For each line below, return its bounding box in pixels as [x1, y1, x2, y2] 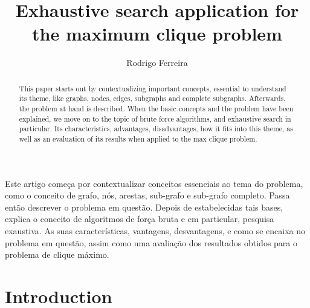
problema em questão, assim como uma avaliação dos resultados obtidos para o [5, 236, 297, 249]
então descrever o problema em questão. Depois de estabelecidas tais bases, [5, 200, 283, 213]
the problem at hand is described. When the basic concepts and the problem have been [19, 103, 294, 114]
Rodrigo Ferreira [126, 56, 188, 69]
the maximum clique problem [32, 21, 282, 46]
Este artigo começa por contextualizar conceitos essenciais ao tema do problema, [5, 177, 303, 189]
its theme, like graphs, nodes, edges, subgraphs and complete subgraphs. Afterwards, [19, 93, 286, 103]
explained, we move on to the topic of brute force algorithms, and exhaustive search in [19, 113, 291, 123]
